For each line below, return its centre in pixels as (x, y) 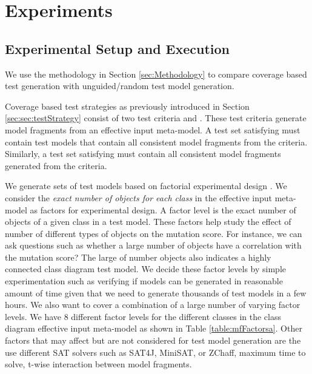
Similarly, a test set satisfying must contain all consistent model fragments (143, 154)
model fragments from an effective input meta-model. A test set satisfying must (153, 129)
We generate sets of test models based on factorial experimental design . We (146, 186)
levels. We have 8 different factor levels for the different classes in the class (143, 316)
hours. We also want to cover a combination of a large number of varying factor (153, 305)
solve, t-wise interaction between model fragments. (98, 364)
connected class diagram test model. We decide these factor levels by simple (146, 269)
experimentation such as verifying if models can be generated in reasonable (144, 281)
